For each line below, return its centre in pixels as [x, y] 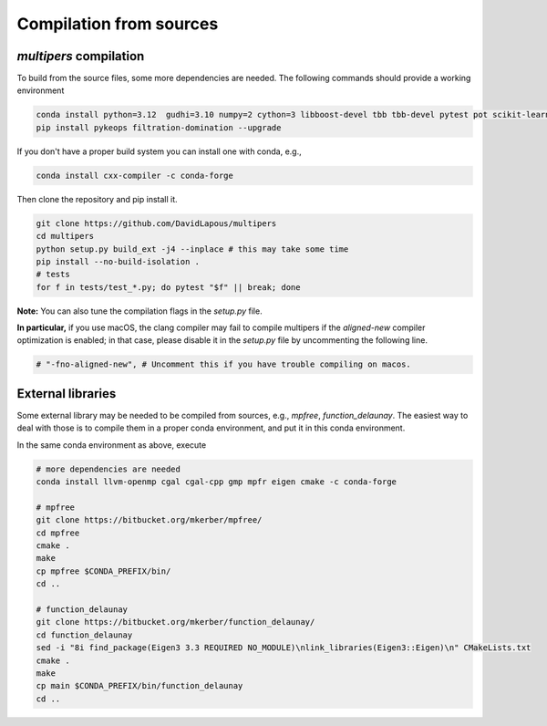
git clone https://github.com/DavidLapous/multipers [156, 223]
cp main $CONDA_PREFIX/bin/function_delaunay [139, 686]
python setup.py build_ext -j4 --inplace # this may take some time [192, 249]
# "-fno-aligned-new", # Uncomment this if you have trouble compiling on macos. [224, 364]
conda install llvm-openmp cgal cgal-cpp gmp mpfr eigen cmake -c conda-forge [216, 482]
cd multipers [65, 236]
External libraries [67, 394]
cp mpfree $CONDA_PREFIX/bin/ [103, 571]
